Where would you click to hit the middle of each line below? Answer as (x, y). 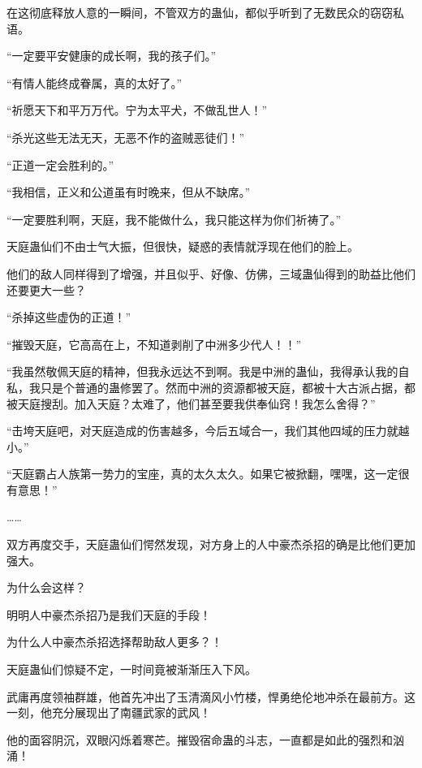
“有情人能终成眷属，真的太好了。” (95, 82)
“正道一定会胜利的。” (60, 164)
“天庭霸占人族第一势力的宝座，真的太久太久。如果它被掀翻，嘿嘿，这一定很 (208, 474)
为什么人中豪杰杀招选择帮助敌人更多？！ (114, 642)
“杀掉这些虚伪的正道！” (69, 317)
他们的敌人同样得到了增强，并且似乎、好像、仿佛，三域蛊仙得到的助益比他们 (211, 273)
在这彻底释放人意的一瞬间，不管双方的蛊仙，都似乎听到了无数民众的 (188, 12)
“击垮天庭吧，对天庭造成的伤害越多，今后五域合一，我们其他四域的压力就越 (208, 431)
